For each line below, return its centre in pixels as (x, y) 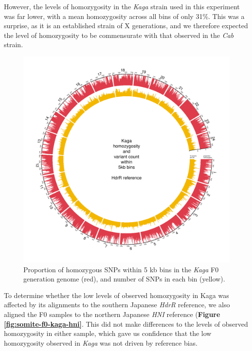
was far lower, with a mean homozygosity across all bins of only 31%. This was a (124, 16)
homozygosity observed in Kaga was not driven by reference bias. (101, 342)
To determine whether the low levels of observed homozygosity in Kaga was (117, 295)
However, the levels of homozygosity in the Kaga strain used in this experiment (122, 6)
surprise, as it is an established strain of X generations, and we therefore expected (126, 26)
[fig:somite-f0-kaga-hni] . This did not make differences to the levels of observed (126, 324)
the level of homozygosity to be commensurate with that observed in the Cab (119, 35)
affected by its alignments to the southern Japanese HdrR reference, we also (117, 305)
